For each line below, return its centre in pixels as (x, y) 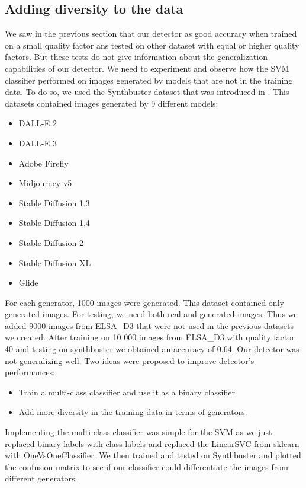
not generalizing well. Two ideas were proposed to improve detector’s (130, 360)
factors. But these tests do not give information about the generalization (136, 57)
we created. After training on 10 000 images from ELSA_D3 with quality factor (150, 337)
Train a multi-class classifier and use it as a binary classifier (127, 392)
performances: (30, 372)
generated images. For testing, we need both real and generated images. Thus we (151, 314)
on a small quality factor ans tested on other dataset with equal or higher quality (152, 45)
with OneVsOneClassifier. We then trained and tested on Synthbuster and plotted (153, 455)
